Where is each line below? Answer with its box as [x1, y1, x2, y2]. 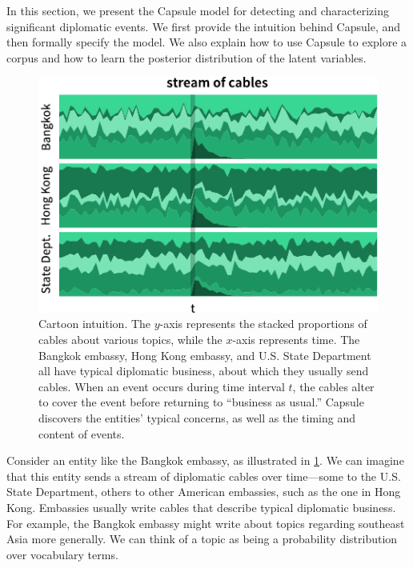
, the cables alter [292, 378, 375, 394]
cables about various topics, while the [38, 331, 223, 348]
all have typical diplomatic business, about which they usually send [38, 362, 369, 379]
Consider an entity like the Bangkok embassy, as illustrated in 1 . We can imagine [6, 452, 404, 469]
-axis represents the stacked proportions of [159, 315, 367, 332]
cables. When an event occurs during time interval [38, 378, 285, 394]
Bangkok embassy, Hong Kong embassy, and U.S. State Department [38, 346, 371, 363]
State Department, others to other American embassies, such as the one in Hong [6, 483, 401, 500]
